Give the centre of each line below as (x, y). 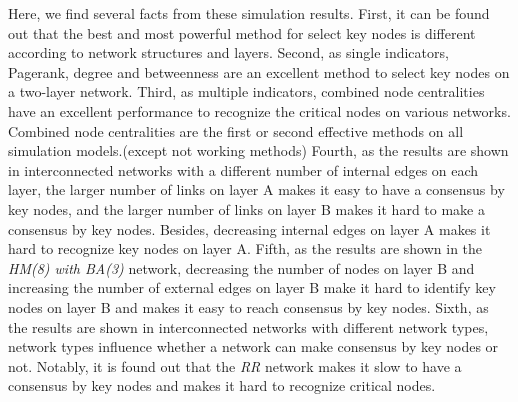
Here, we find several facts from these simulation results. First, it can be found (249, 13)
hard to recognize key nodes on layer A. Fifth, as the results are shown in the (245, 248)
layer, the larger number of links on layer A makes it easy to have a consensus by (256, 189)
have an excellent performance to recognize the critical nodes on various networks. (259, 110)
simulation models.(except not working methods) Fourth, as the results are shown (258, 150)
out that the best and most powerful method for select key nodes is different (242, 32)
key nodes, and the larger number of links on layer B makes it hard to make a (246, 208)
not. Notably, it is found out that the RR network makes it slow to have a (235, 365)
